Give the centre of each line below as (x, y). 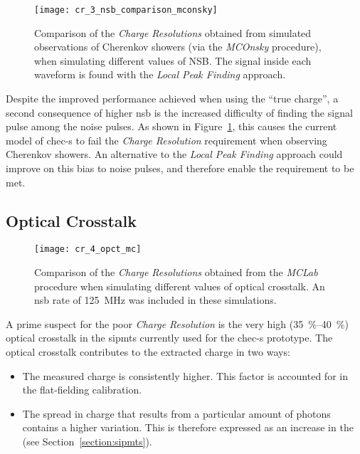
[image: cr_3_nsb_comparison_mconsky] (126, 10)
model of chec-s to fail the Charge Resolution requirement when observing (166, 140)
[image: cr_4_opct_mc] (88, 249)
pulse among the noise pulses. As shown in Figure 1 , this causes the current (171, 126)
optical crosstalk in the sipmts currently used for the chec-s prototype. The (169, 338)
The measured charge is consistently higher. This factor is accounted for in (185, 375)
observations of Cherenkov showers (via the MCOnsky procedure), (178, 47)
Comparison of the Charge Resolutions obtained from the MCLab (176, 272)
